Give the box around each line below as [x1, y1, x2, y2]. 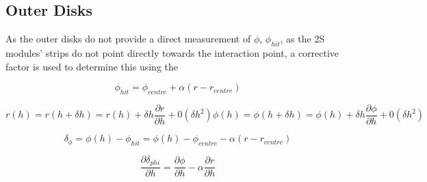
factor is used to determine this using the [5, 59, 178, 73]
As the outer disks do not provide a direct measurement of [5, 31, 251, 46]
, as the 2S [280, 31, 325, 46]
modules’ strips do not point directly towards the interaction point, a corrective [5, 46, 339, 60]
